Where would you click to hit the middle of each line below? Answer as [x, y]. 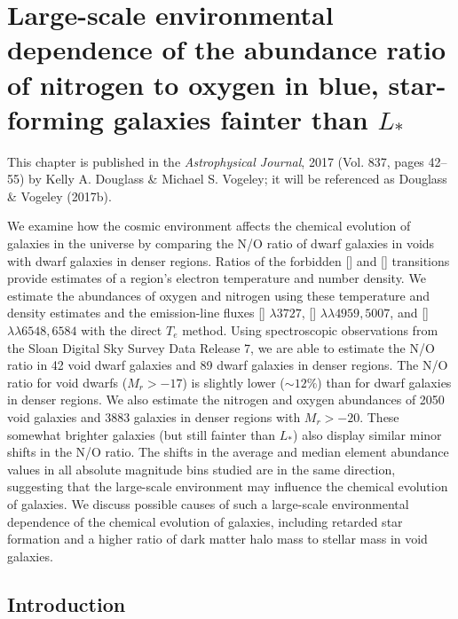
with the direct [122, 330]
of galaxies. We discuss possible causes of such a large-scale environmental [208, 503]
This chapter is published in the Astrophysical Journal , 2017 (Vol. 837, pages [216, 161]
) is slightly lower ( [233, 382]
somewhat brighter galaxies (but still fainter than [142, 434]
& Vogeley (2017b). [59, 196]
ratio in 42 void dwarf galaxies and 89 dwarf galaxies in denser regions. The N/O [228, 365]
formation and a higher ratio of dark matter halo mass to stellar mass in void [217, 539]
